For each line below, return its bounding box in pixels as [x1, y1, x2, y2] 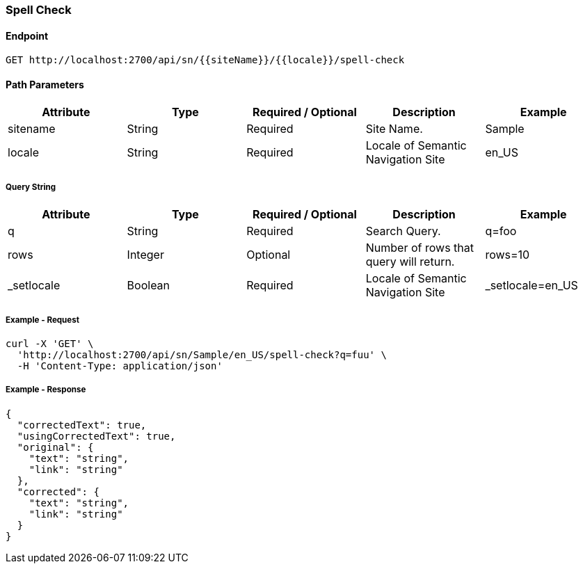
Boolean [127, 278, 170, 293]
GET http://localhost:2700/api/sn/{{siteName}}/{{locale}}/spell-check [6, 54, 405, 66]
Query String [6, 182, 56, 192]
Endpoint [6, 29, 49, 42]
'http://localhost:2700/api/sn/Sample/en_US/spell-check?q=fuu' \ [17, 349, 387, 360]
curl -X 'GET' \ [6, 338, 94, 349]
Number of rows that [365, 241, 474, 255]
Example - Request [6, 314, 80, 325]
